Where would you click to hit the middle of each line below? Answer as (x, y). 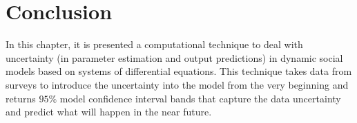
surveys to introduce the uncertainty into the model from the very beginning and (177, 84)
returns (21, 98)
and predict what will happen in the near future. (109, 112)
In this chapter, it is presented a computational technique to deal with (154, 44)
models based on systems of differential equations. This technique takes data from (179, 71)
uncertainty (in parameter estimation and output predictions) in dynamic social (174, 57)
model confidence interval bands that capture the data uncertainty (200, 98)
